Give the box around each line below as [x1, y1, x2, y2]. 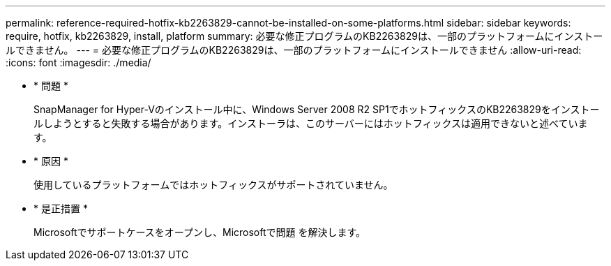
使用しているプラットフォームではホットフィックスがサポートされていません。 [33, 179, 393, 191]
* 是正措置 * [33, 202, 88, 214]
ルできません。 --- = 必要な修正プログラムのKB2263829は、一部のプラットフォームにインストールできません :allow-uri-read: [6, 44, 582, 56]
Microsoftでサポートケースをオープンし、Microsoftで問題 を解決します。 [33, 226, 366, 238]
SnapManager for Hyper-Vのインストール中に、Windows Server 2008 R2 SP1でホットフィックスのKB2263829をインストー [33, 103, 600, 115]
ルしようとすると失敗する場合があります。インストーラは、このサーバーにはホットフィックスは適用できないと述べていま [33, 117, 588, 129]
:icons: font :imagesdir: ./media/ [6, 57, 151, 68]
